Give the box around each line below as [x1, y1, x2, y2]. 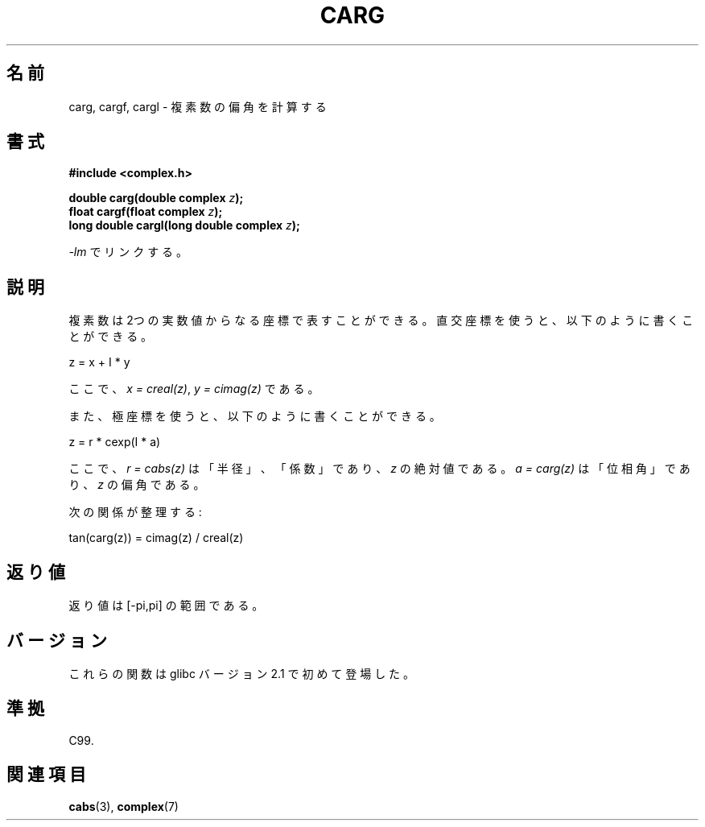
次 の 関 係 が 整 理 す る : [68, 505, 202, 519]
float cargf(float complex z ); [68, 205, 223, 219]
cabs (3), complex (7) [68, 799, 179, 813]
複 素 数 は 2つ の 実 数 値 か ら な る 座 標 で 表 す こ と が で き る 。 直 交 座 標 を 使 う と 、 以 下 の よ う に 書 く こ [68, 313, 694, 328]
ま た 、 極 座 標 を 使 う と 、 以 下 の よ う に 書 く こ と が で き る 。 [68, 409, 441, 424]
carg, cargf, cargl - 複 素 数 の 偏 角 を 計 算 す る [68, 99, 327, 114]
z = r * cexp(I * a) [68, 435, 161, 449]
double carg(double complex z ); [68, 191, 244, 205]
